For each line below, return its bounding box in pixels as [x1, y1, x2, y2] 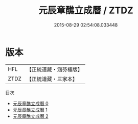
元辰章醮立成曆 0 [12, 100, 49, 106]
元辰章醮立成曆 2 [12, 113, 49, 119]
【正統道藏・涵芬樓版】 [26, 66, 83, 73]
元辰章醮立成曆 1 [12, 107, 48, 113]
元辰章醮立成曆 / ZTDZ [38, 5, 134, 16]
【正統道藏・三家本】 [26, 75, 78, 82]
